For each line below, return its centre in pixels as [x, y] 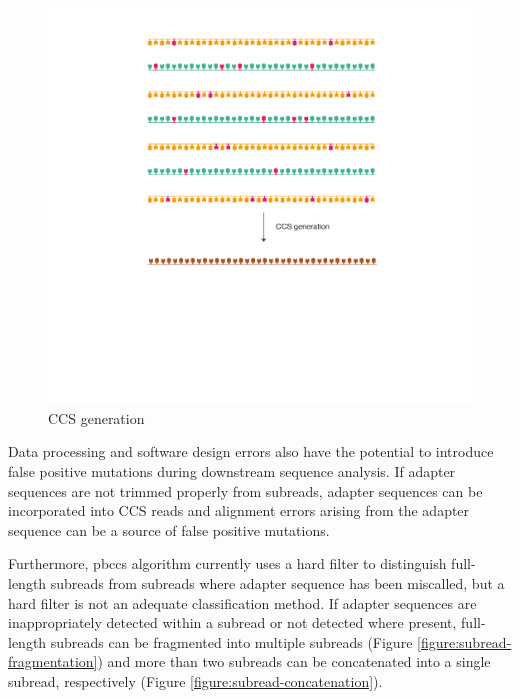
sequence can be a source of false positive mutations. [169, 529]
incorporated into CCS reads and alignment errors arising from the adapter [239, 510]
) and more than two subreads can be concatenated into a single [294, 661]
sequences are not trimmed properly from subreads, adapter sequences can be [245, 490]
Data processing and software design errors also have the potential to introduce [251, 451]
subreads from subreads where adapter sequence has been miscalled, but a [277, 583]
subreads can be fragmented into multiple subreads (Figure [231, 641]
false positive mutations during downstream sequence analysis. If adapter [232, 471]
